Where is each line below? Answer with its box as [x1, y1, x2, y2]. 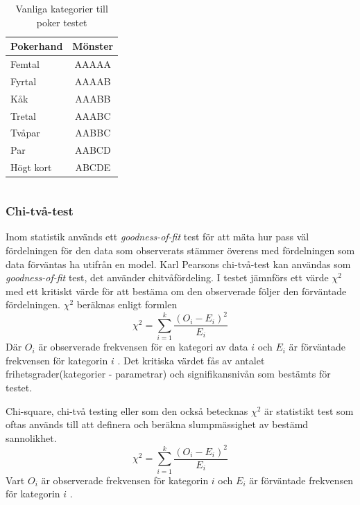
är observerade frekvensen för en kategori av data [38, 339, 248, 354]
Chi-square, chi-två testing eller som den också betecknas [6, 403, 248, 418]
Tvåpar [10, 125, 40, 140]
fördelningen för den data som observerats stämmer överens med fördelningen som [6, 243, 355, 257]
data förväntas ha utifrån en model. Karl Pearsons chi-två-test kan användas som [6, 256, 351, 271]
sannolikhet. [6, 430, 57, 445]
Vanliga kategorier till [15, 1, 108, 15]
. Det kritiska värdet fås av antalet [117, 353, 265, 367]
